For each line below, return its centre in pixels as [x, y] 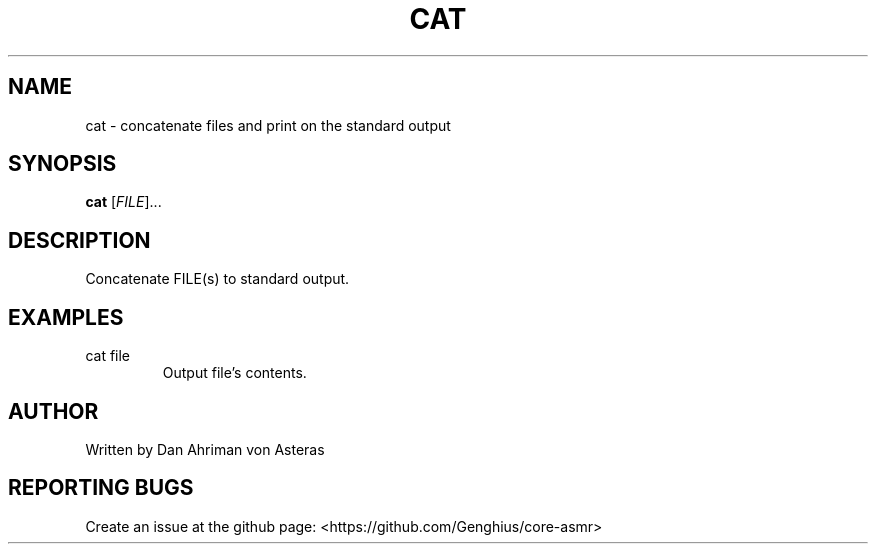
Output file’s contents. [234, 373]
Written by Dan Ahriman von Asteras [205, 449]
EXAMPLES [66, 317]
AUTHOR [53, 411]
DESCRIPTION [79, 240]
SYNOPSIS [62, 164]
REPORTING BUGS [101, 488]
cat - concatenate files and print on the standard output [268, 125]
